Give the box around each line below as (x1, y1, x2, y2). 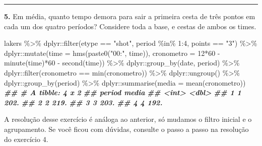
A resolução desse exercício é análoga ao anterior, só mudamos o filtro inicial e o (4, 114, 252, 124)
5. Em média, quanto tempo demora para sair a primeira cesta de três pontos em (4, 11, 255, 21)
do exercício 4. (4, 133, 48, 144)
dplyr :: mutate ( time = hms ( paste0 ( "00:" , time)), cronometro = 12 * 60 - (4, 47, 220, 58)
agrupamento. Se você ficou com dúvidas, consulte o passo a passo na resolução (4, 123, 249, 134)
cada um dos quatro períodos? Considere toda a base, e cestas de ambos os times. (4, 21, 256, 31)
